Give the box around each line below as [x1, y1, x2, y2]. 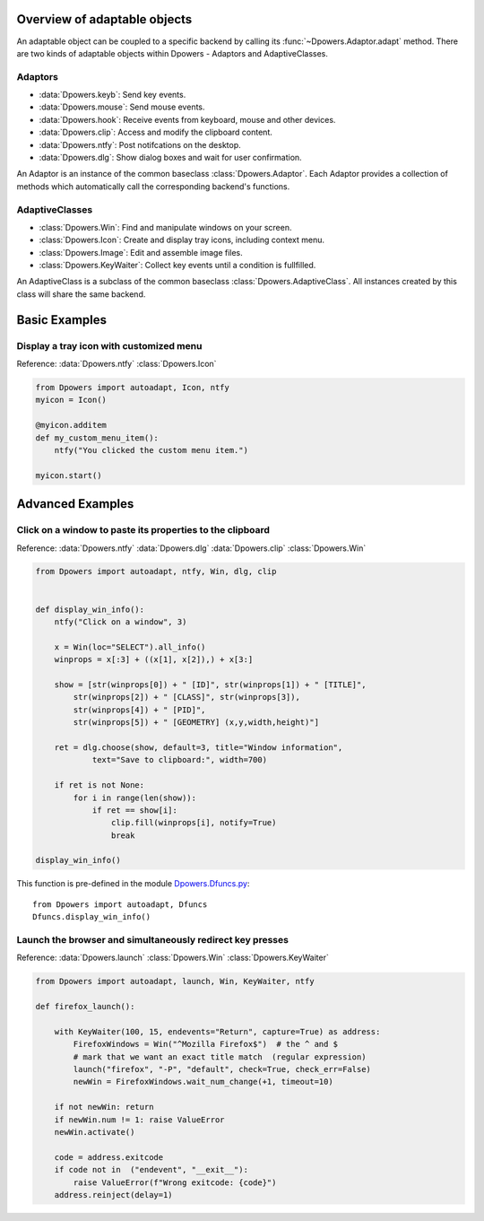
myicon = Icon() [35, 395, 108, 406]
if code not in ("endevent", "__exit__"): [54, 1164, 248, 1175]
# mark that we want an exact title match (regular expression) [73, 1051, 367, 1062]
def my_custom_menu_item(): [35, 432, 159, 443]
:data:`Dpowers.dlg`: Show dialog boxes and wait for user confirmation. [39, 153, 302, 162]
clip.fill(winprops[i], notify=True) [110, 817, 277, 828]
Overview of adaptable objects [16, 12, 193, 27]
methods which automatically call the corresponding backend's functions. [16, 180, 290, 192]
